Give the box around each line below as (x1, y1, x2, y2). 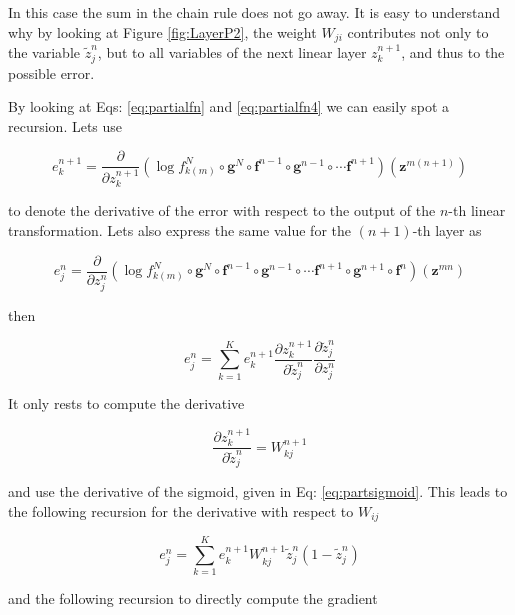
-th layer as (412, 220, 482, 241)
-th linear (448, 200, 506, 221)
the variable (8, 42, 80, 63)
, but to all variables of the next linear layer (97, 42, 367, 63)
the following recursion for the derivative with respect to (8, 500, 354, 521)
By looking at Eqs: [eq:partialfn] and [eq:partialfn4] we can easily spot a (8, 96, 450, 117)
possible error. (8, 62, 95, 83)
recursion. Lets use (8, 115, 123, 136)
